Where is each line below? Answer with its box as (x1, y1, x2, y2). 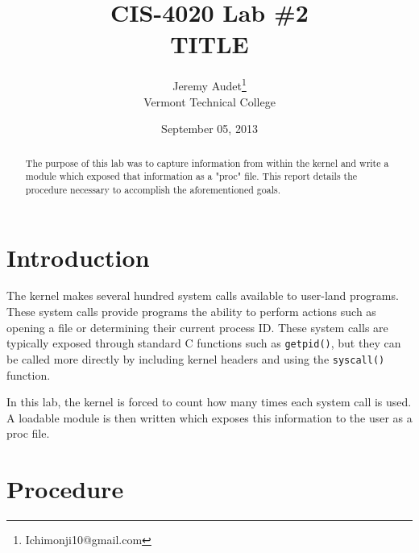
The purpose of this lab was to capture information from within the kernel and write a (25, 156, 389, 169)
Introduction (6, 240, 150, 273)
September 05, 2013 (161, 120, 258, 137)
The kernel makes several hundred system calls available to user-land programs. (6, 287, 399, 304)
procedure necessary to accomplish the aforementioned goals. (25, 182, 280, 196)
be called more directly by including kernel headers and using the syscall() (6, 350, 385, 367)
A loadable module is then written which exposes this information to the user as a (6, 409, 413, 426)
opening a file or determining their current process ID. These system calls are (6, 318, 388, 335)
